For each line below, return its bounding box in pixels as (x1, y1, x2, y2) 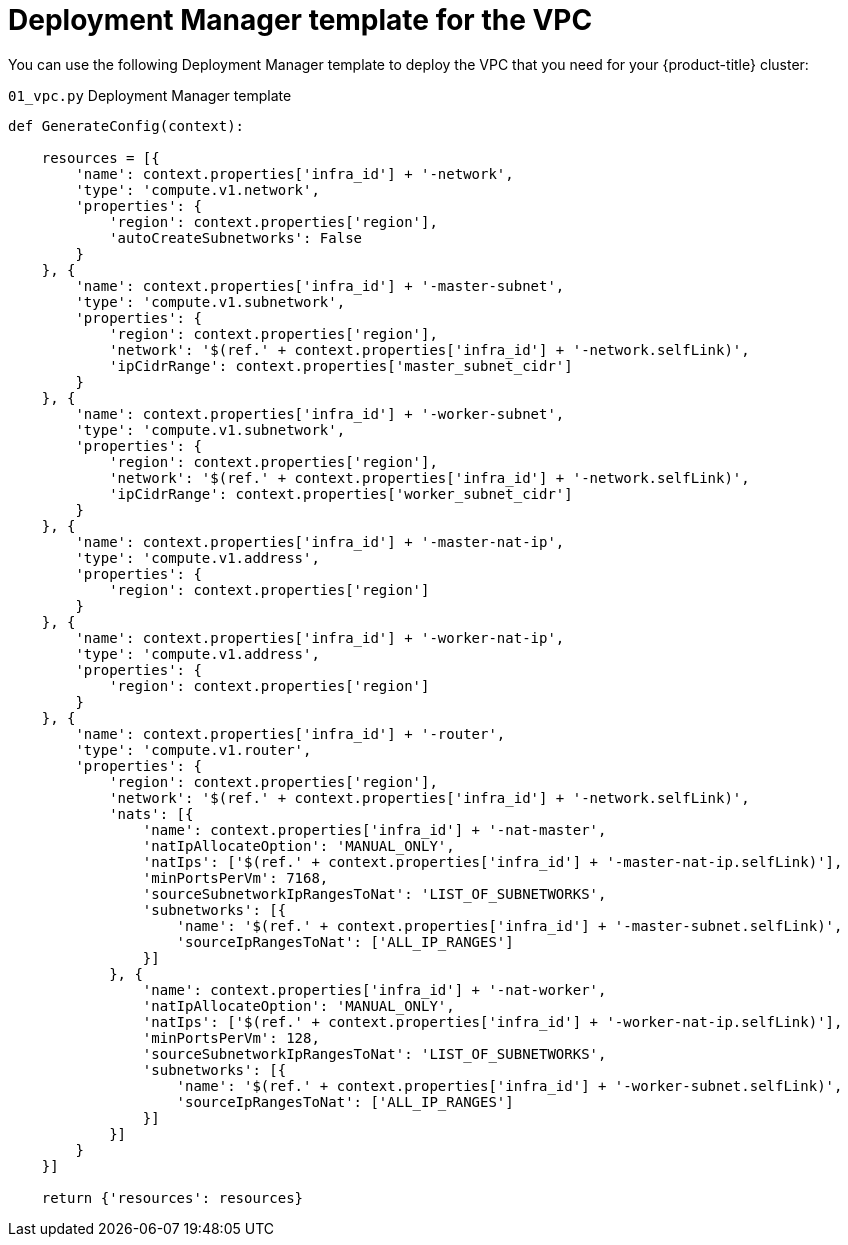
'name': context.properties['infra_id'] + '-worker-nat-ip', (75, 629, 565, 646)
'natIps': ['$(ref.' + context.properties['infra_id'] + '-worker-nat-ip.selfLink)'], (142, 1013, 843, 1030)
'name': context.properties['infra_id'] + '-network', (75, 165, 514, 182)
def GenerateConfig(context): (8, 117, 245, 134)
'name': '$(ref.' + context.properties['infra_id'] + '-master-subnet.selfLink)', (176, 917, 843, 934)
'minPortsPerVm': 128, (142, 1029, 320, 1046)
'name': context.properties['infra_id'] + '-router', (75, 725, 506, 742)
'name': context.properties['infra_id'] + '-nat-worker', (142, 981, 607, 998)
